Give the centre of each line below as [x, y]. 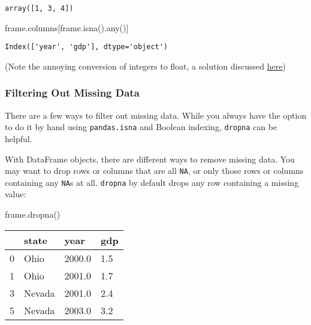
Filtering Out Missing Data [72, 93]
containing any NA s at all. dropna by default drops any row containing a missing [152, 182]
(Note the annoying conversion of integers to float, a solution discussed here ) [145, 66]
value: [16, 194]
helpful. [19, 138]
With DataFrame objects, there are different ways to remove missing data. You [150, 159]
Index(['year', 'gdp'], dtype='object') [87, 47]
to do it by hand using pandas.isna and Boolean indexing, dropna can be [141, 127]
